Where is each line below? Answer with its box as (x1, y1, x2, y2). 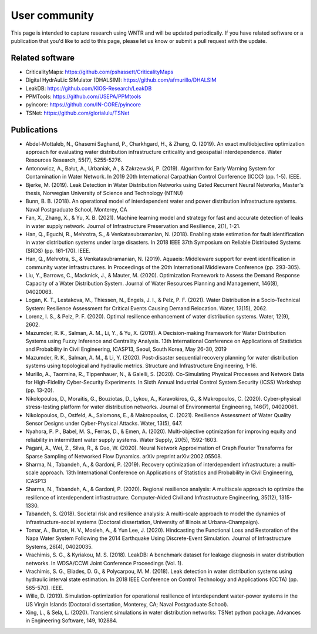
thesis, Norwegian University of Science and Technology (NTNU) (25, 190, 183, 197)
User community (11, 9, 94, 22)
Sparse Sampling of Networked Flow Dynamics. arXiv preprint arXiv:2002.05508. (25, 452, 222, 459)
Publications (11, 125, 58, 135)
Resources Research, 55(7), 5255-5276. (25, 156, 123, 164)
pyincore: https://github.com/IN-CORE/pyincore (25, 101, 141, 108)
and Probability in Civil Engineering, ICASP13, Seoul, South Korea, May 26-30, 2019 (25, 345, 227, 353)
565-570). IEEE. (25, 584, 64, 591)
